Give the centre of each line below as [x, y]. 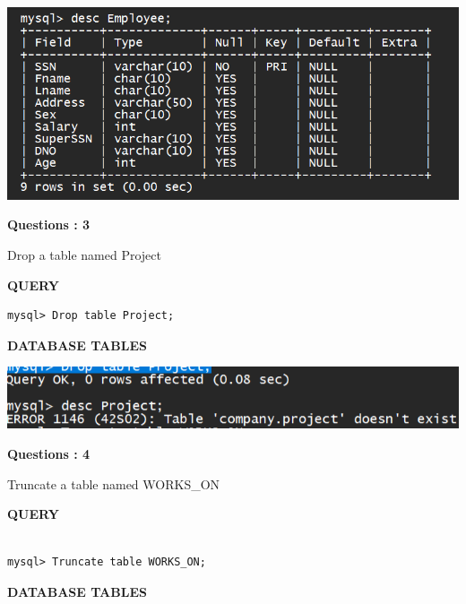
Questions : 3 [49, 224]
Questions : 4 [49, 454]
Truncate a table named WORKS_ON [114, 483]
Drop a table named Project [84, 254]
